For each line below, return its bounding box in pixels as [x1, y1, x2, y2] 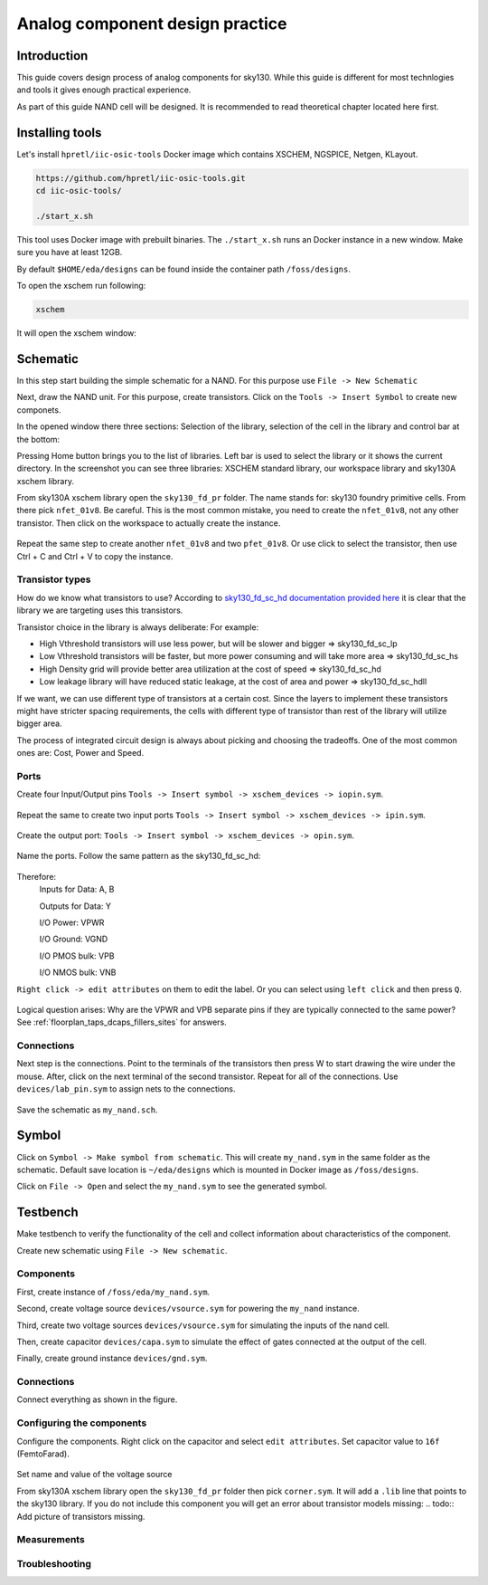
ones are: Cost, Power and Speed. [16, 748, 145, 759]
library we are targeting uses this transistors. [16, 605, 183, 616]
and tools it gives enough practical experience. [16, 84, 192, 95]
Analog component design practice [16, 14, 287, 33]
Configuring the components [16, 1417, 147, 1429]
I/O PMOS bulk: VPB [39, 950, 115, 961]
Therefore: [16, 871, 57, 882]
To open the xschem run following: [16, 281, 146, 291]
